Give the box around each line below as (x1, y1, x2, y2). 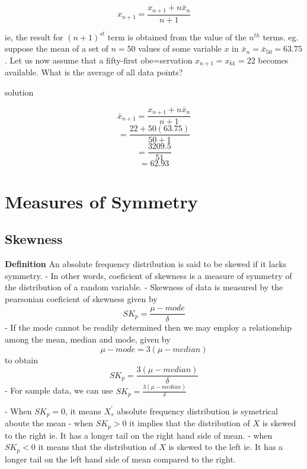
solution (5, 85, 34, 98)
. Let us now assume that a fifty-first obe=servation (5, 53, 193, 66)
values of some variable (138, 42, 222, 55)
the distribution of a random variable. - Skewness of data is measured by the (5, 281, 283, 293)
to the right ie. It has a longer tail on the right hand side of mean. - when (5, 429, 273, 441)
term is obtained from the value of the (107, 30, 247, 43)
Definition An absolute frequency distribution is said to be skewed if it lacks (5, 257, 287, 270)
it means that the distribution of (38, 441, 156, 453)
